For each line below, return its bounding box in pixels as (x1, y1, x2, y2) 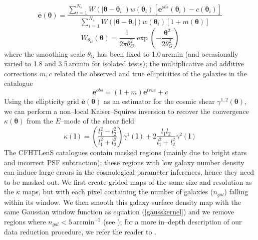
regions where (4, 216, 46, 226)
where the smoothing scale (4, 48, 85, 59)
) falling (224, 186, 248, 197)
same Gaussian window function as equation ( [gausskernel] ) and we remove (4, 206, 234, 217)
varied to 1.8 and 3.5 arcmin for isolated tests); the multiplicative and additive (4, 58, 244, 69)
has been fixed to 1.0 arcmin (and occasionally (97, 48, 238, 59)
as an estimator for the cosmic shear (104, 96, 215, 106)
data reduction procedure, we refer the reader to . (4, 226, 157, 237)
